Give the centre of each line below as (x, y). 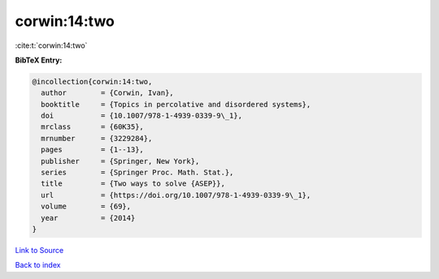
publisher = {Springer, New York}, (120, 161)
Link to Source (39, 250)
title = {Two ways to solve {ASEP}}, (133, 184)
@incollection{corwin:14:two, (92, 82)
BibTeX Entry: (39, 60)
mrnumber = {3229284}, (97, 138)
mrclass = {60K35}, (92, 127)
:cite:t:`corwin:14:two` (51, 45)
